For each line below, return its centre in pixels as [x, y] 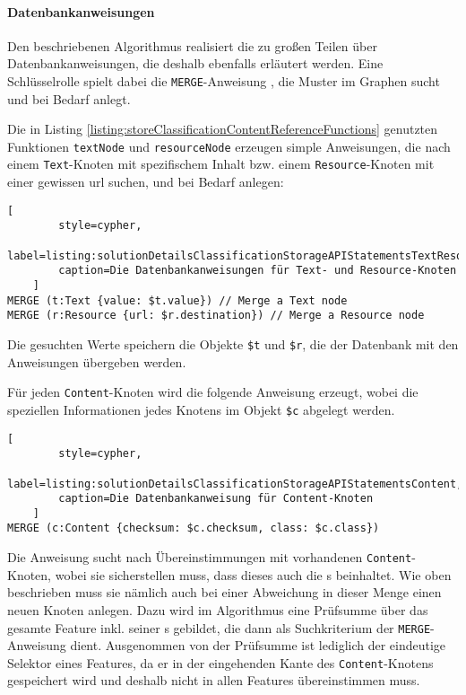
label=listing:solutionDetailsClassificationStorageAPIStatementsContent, [235, 484]
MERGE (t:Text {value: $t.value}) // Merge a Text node [177, 300]
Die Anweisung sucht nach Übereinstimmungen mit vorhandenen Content [210, 557]
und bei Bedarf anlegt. [69, 98]
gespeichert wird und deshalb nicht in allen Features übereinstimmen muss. [214, 680]
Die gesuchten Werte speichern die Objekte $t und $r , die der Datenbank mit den [233, 343]
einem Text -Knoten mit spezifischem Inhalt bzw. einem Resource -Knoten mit [221, 164]
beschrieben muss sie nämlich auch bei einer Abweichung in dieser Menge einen [224, 592]
